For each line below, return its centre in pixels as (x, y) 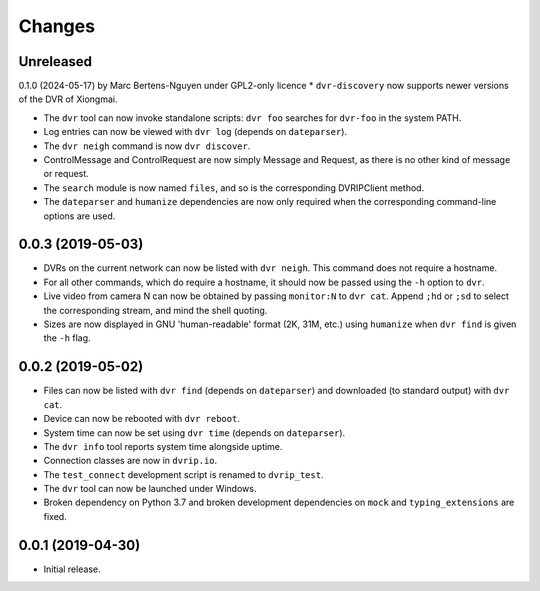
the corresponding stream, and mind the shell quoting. (155, 310)
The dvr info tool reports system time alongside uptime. (163, 446)
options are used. (79, 216)
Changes (56, 26)
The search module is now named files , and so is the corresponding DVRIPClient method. (234, 187)
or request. (66, 174)
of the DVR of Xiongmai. (68, 99)
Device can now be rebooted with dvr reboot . (141, 419)
